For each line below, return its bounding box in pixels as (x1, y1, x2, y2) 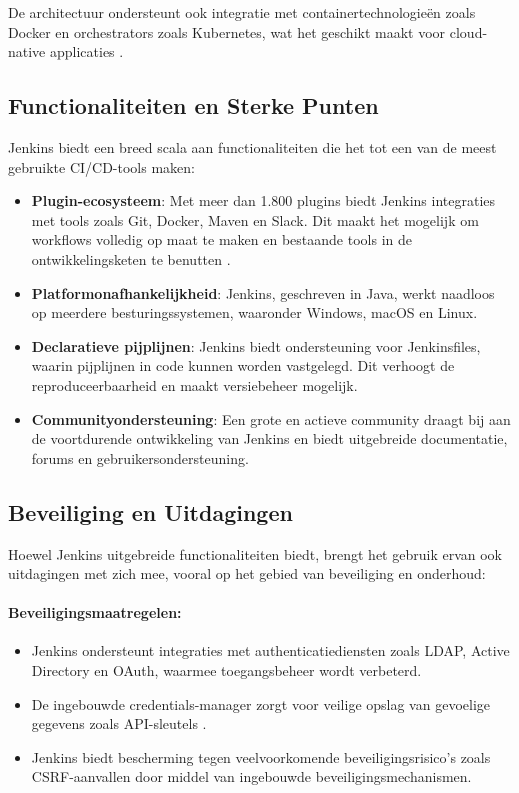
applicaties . (49, 41, 124, 62)
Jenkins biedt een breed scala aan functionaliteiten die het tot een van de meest (8, 136, 497, 157)
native (8, 41, 46, 62)
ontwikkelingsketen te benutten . (31, 248, 231, 269)
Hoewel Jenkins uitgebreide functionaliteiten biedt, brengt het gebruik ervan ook (8, 543, 502, 564)
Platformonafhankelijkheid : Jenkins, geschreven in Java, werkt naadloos (31, 282, 495, 303)
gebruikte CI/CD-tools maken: (8, 156, 195, 177)
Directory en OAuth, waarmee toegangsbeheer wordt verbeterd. (31, 660, 422, 681)
